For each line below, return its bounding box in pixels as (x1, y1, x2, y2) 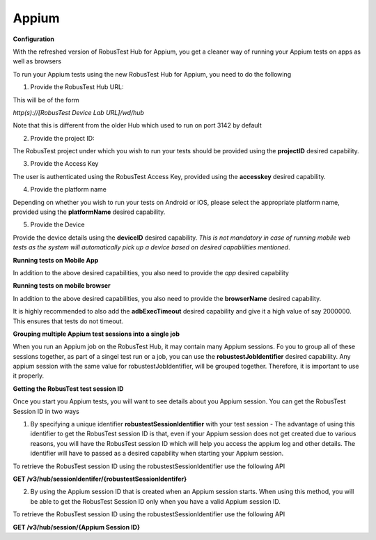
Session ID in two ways (13, 407, 80, 415)
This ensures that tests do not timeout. (13, 317, 124, 325)
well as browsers (13, 57, 62, 65)
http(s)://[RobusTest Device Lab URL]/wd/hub (13, 108, 144, 116)
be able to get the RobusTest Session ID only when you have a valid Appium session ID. (30, 497, 281, 505)
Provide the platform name (30, 185, 107, 194)
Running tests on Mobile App (13, 256, 99, 264)
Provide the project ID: (30, 134, 95, 142)
